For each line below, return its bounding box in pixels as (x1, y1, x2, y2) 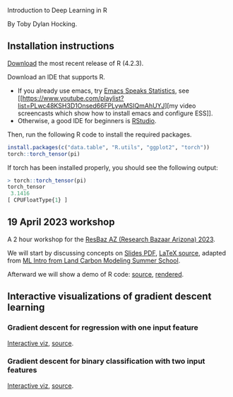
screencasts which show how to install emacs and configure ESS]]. (17, 109, 213, 117)
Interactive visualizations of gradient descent (7, 290, 212, 303)
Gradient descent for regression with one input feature (7, 323, 199, 333)
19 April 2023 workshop (7, 216, 115, 229)
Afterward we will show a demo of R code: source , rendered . (7, 270, 184, 278)
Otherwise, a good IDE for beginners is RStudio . (17, 116, 157, 125)
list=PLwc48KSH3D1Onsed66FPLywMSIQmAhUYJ (17, 101, 165, 110)
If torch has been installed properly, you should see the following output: (7, 163, 218, 172)
